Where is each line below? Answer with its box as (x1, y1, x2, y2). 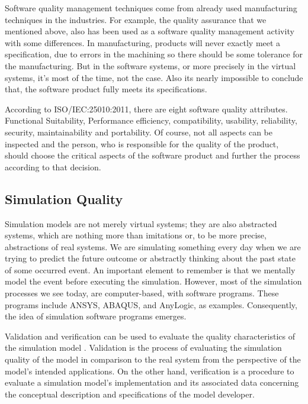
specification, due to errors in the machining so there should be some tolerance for (5, 48, 303, 60)
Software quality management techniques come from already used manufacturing (5, 2, 297, 14)
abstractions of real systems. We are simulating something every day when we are (5, 240, 301, 253)
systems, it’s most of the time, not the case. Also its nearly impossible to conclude (5, 71, 303, 83)
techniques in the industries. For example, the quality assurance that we (5, 13, 267, 25)
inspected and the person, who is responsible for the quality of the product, (5, 137, 279, 150)
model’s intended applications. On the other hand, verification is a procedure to (5, 364, 294, 377)
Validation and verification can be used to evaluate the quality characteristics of (5, 329, 295, 342)
